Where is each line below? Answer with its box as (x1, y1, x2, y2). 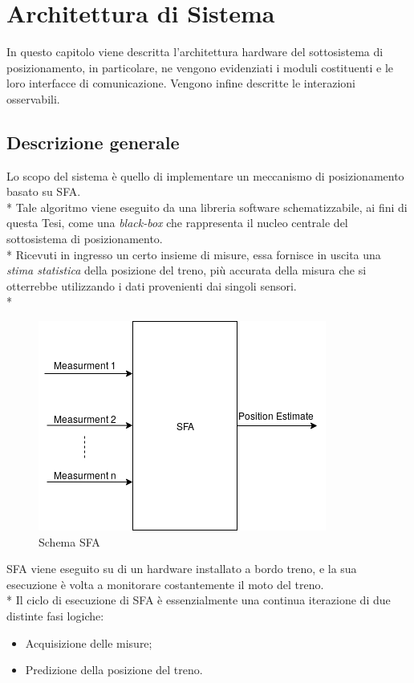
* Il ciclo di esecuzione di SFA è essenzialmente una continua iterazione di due (6, 592, 391, 608)
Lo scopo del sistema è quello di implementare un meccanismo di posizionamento (6, 167, 404, 184)
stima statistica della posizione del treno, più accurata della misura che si (6, 262, 367, 278)
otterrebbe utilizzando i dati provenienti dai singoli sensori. (6, 277, 297, 294)
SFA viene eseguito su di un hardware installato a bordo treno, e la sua (6, 560, 357, 577)
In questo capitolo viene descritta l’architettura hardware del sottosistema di (6, 43, 384, 60)
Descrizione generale (6, 129, 180, 154)
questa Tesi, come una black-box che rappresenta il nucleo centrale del (6, 214, 348, 231)
